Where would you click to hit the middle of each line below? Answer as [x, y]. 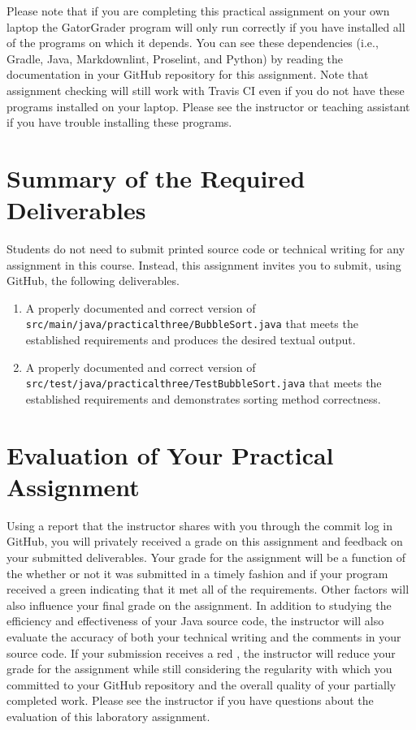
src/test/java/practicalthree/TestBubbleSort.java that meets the [204, 383]
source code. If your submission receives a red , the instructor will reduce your [201, 652]
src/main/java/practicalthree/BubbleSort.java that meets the [192, 324]
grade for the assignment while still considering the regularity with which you [199, 669]
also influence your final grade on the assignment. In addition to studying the [199, 605]
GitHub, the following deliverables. [93, 281]
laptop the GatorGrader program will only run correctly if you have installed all [206, 26]
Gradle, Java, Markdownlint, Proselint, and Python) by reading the [175, 58]
